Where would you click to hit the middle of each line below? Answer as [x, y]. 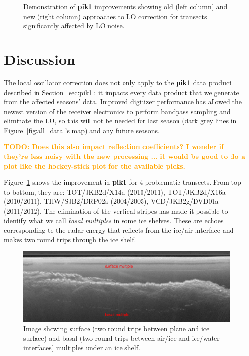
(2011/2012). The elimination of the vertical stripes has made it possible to [116, 211]
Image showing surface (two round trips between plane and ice [116, 328]
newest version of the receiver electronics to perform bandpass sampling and [117, 111]
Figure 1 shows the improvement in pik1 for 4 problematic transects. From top [123, 182]
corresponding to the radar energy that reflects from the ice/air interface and [119, 230]
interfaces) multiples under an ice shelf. [82, 347]
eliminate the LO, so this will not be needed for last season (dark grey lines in [120, 121]
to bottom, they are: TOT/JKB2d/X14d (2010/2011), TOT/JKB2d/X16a [115, 191]
